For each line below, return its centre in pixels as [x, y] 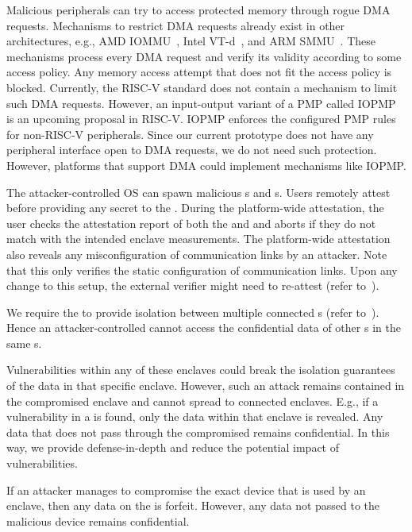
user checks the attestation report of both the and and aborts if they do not [191, 223]
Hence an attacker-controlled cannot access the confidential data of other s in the [204, 328]
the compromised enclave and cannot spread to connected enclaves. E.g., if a [193, 401]
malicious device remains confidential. [98, 520]
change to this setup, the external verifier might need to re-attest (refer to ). [193, 285]
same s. [24, 343]
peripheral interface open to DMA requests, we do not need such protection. [192, 150]
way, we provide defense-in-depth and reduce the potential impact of [173, 447]
